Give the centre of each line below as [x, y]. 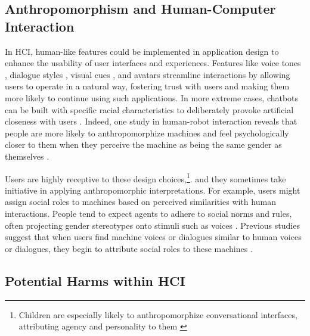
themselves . [27, 156]
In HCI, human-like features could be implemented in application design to [142, 51]
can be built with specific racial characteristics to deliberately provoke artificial [149, 109]
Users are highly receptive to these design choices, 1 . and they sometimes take [145, 178]
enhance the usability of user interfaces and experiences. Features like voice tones [153, 63]
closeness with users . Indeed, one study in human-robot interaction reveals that [151, 121]
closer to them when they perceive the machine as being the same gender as [143, 144]
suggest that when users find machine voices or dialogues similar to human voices [153, 237]
